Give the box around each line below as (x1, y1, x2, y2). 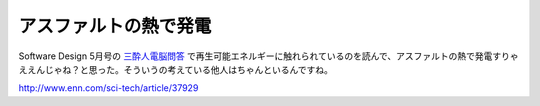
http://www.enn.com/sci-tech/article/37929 (18, 82, 199, 94)
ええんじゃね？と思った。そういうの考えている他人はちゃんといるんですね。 (18, 63, 334, 75)
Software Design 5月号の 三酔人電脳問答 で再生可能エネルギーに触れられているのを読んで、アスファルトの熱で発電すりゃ (18, 50, 519, 62)
